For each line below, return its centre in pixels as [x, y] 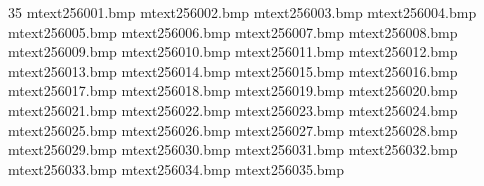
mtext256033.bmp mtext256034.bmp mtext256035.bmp [176, 168]
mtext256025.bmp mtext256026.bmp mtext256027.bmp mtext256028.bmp [233, 129]
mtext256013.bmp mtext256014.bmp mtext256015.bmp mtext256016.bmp [233, 70]
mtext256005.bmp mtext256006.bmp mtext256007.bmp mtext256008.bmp [233, 31]
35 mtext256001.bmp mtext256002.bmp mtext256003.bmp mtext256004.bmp [242, 12]
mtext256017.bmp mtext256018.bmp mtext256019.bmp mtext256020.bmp [233, 90]
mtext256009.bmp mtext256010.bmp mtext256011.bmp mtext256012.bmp [233, 51]
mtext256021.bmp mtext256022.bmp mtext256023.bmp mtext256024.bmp [233, 109]
